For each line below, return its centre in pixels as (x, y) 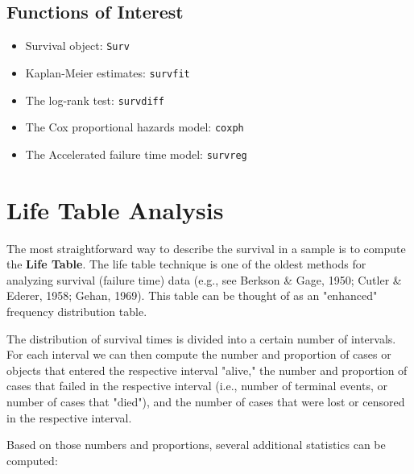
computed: (32, 460)
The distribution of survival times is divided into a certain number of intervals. (201, 338)
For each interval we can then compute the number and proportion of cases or (199, 354)
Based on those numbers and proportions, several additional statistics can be (196, 445)
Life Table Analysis (115, 209)
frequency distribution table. (77, 311)
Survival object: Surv (77, 46)
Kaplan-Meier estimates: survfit (108, 72)
